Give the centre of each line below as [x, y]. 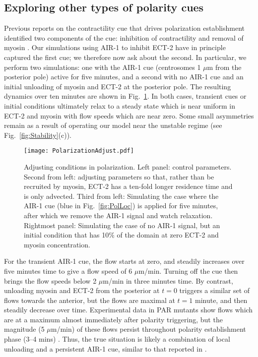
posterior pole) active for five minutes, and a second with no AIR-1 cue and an [124, 77]
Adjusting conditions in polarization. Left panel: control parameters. [128, 166]
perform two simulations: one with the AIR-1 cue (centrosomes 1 [102, 67]
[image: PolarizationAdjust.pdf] [79, 151]
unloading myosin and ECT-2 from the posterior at [82, 290]
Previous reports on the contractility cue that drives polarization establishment [125, 28]
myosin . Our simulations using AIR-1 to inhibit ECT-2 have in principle [115, 47]
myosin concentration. [57, 244]
